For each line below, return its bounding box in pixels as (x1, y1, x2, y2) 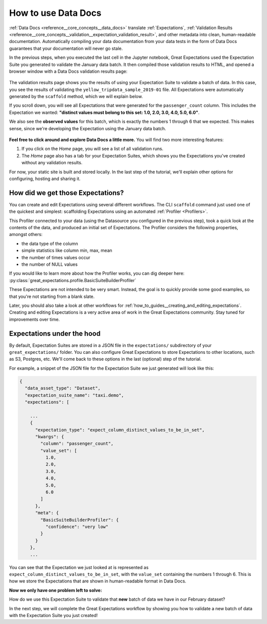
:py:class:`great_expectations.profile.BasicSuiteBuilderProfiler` (9, 277, 136, 283)
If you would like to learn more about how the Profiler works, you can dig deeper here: (9, 270, 185, 277)
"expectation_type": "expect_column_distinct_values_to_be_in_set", (35, 427, 205, 432)
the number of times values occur (21, 254, 90, 260)
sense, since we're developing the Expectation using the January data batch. (9, 125, 167, 131)
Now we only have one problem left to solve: (9, 587, 102, 593)
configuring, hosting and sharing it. (9, 176, 81, 182)
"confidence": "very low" (45, 524, 109, 529)
